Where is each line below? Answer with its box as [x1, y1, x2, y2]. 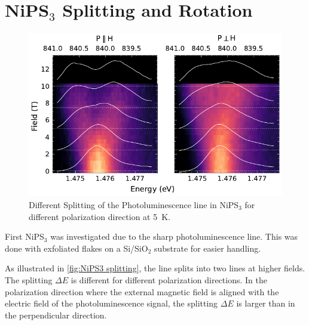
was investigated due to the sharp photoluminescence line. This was [50, 230, 298, 243]
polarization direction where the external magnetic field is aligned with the [5, 285, 279, 298]
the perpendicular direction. [5, 308, 107, 321]
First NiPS [5, 230, 44, 243]
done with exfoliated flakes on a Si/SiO [5, 242, 148, 254]
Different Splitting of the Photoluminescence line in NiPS [29, 198, 239, 211]
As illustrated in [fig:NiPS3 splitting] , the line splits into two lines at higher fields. [5, 262, 305, 274]
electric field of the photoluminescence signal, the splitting [5, 297, 218, 309]
